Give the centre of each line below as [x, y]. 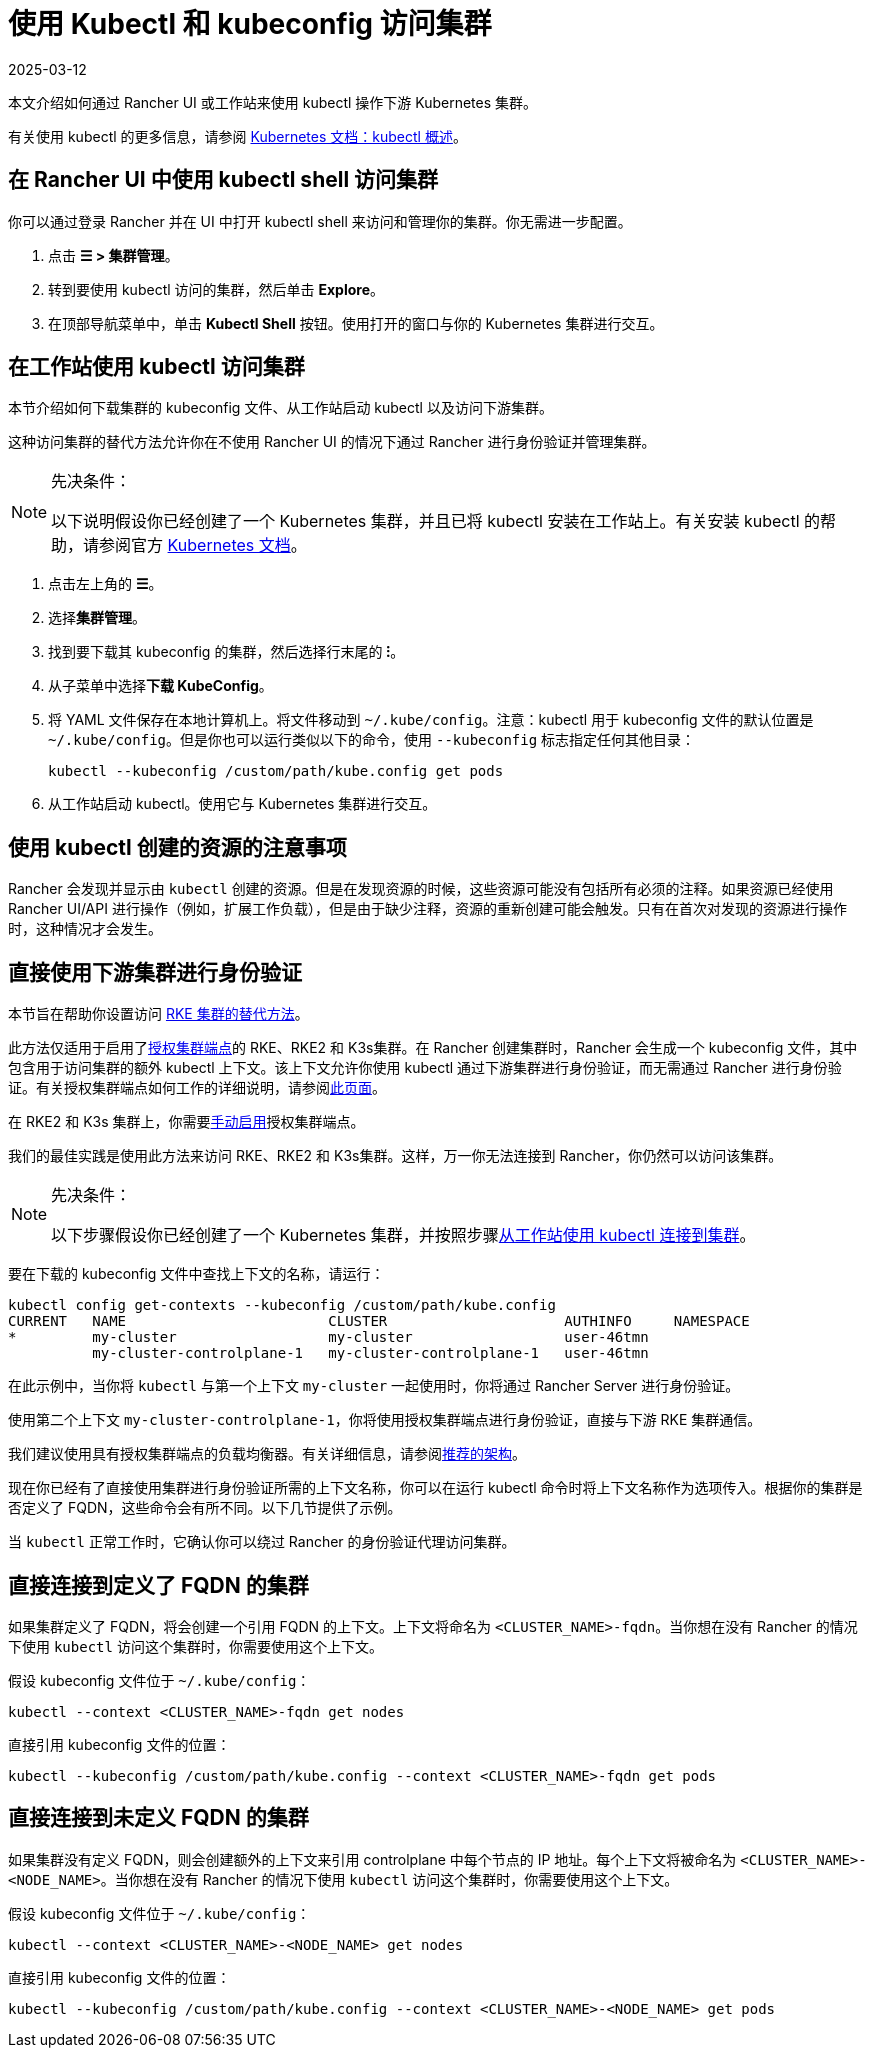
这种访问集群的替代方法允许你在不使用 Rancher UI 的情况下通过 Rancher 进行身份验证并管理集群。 [332, 442]
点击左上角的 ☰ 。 [105, 584]
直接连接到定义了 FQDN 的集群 [158, 1585]
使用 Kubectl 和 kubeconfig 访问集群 [250, 24]
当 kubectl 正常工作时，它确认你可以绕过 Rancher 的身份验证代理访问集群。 [262, 1542]
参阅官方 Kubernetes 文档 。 [203, 545]
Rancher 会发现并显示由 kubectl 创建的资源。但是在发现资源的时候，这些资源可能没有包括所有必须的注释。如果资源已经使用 [421, 889]
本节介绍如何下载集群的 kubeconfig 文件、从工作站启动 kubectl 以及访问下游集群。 [280, 408]
